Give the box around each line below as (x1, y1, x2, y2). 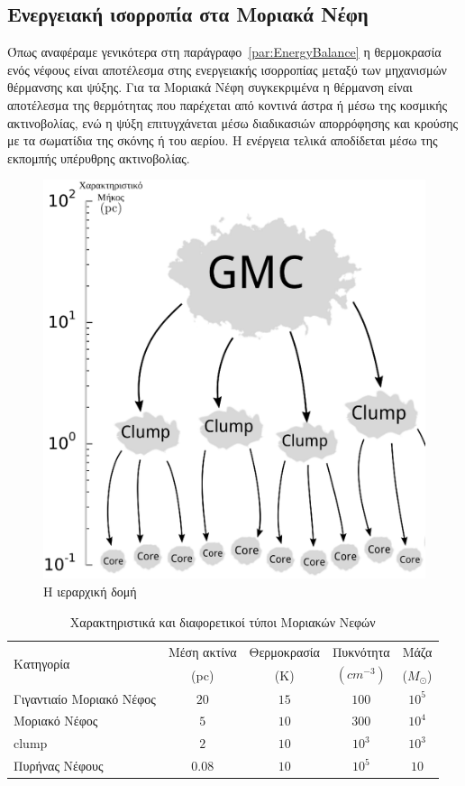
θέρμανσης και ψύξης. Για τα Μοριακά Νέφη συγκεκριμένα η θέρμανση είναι (7, 78, 413, 97)
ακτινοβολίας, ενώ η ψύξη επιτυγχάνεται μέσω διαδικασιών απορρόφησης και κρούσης (7, 113, 459, 132)
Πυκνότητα (332, 642, 390, 661)
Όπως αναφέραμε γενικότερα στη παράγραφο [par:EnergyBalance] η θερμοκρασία (7, 42, 442, 61)
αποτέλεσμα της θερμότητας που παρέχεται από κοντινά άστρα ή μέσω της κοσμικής (7, 95, 448, 114)
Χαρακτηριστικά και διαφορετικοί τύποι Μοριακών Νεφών (69, 612, 376, 631)
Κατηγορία (14, 654, 70, 673)
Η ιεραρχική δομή (43, 582, 137, 601)
